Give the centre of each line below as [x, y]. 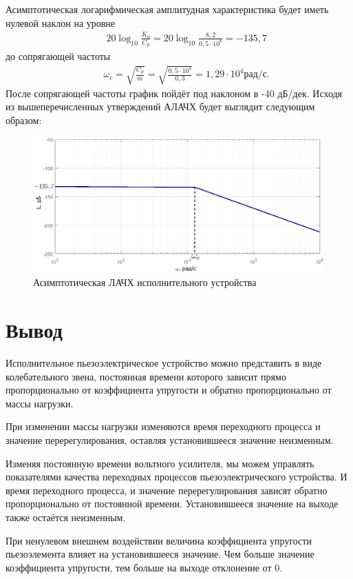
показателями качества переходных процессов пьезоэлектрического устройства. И [176, 477]
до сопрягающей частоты [58, 56]
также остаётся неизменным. [66, 517]
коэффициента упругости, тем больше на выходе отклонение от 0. [144, 567]
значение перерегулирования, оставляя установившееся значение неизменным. [170, 440]
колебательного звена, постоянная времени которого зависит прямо [146, 376]
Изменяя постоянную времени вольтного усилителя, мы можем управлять [160, 463]
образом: [24, 120]
